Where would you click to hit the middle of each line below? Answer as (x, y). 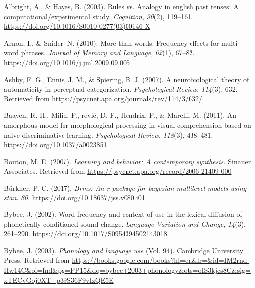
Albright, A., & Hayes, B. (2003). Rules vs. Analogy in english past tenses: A (121, 6)
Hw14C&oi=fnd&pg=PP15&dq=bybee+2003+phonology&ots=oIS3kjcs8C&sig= (127, 270)
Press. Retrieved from (37, 260)
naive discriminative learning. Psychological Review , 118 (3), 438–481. (109, 135)
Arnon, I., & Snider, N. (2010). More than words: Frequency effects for (112, 43)
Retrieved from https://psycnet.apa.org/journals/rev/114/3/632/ (103, 98)
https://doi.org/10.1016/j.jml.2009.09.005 (67, 62)
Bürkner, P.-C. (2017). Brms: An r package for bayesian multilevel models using (125, 187)
